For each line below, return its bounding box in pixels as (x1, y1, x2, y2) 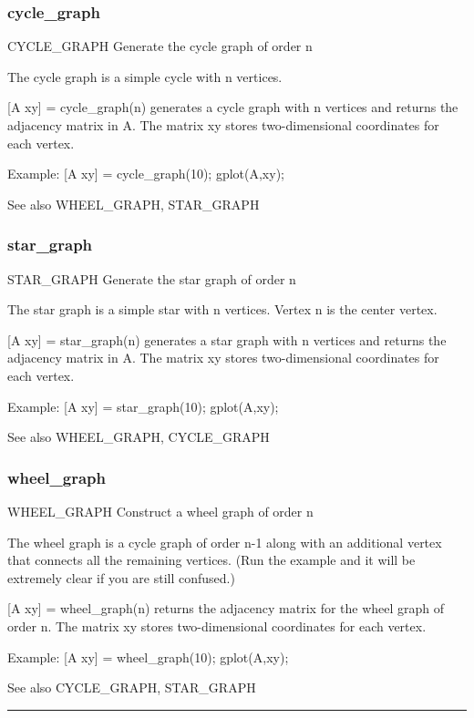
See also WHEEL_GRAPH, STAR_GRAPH (7, 194, 260, 213)
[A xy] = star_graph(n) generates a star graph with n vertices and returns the (7, 330, 447, 349)
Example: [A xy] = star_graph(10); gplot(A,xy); (7, 396, 279, 415)
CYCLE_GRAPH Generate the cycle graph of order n (7, 36, 313, 56)
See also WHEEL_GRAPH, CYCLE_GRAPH (7, 427, 270, 446)
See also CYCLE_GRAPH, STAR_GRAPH (7, 678, 256, 697)
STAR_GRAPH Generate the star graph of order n (7, 269, 296, 288)
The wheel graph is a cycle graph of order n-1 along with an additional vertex (7, 532, 442, 551)
